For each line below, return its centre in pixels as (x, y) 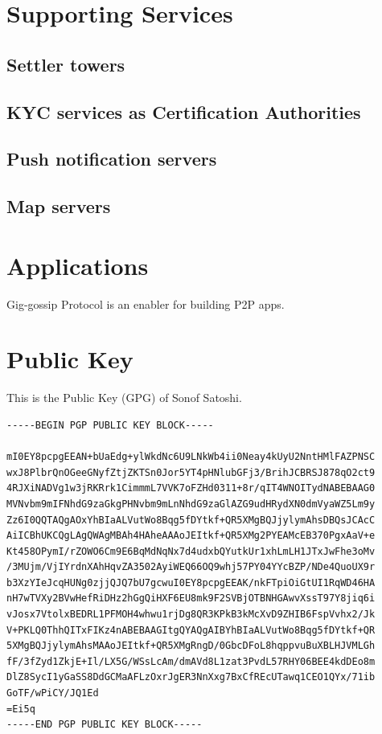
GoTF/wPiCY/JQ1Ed (53, 693)
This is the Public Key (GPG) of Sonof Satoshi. (124, 398)
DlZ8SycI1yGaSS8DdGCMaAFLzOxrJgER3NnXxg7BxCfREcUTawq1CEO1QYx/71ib (191, 677)
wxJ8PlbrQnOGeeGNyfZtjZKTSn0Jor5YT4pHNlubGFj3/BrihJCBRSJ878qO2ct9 (191, 472)
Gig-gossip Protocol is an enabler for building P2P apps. (146, 303)
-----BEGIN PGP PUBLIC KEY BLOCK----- (110, 425)
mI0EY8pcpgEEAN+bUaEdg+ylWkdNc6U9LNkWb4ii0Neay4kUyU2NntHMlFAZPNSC (191, 457)
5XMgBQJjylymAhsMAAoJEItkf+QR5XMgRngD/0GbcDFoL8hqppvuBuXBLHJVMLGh (191, 646)
